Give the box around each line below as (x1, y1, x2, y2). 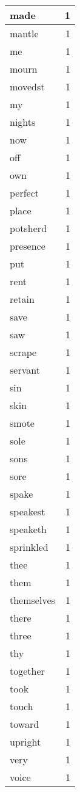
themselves (10, 593, 55, 607)
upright (10, 735, 41, 749)
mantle (10, 26, 39, 40)
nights (10, 115, 36, 129)
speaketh (10, 522, 47, 536)
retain (10, 292, 35, 306)
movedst (10, 79, 45, 93)
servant (10, 363, 40, 377)
